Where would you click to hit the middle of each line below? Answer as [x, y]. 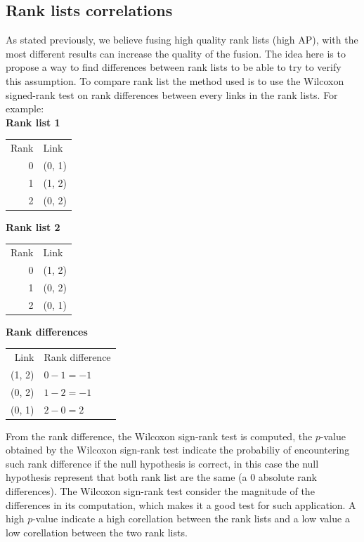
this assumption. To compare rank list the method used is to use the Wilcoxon [175, 80]
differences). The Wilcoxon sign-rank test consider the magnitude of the [160, 491]
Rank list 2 [33, 226]
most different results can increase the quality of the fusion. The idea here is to [176, 53]
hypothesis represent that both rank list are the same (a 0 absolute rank [161, 477]
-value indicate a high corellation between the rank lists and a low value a [191, 518]
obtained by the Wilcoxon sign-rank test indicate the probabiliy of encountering [178, 450]
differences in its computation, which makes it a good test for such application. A [181, 504]
